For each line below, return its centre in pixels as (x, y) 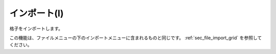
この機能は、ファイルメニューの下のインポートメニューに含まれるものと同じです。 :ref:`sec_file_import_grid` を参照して (136, 38)
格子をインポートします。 (36, 29)
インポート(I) (37, 13)
